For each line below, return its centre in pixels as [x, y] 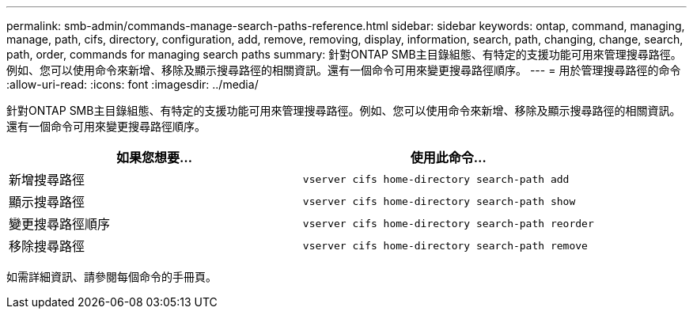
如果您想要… [154, 157]
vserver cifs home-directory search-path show [439, 201]
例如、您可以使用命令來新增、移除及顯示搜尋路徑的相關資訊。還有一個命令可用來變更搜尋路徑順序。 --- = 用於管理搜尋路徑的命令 [344, 70]
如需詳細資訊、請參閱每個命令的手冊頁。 [112, 277]
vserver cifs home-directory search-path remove [445, 245]
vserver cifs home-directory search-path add [436, 179]
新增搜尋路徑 [47, 180]
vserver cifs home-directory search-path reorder [448, 223]
